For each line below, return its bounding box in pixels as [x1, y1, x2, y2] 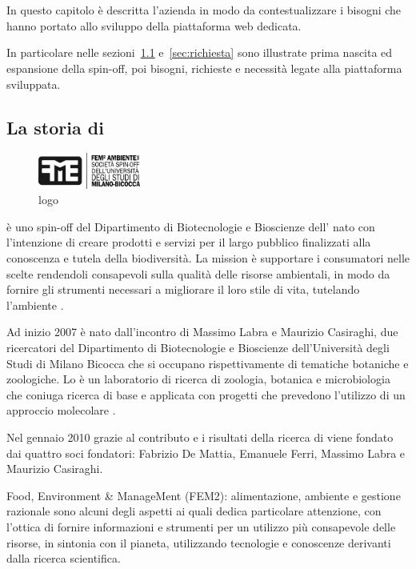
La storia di [6, 114, 104, 139]
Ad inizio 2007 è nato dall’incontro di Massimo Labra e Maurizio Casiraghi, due [6, 323, 398, 340]
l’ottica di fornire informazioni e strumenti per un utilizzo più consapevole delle [6, 518, 396, 535]
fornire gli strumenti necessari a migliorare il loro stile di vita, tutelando [6, 281, 360, 298]
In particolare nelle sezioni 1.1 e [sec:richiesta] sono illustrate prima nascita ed [6, 44, 393, 61]
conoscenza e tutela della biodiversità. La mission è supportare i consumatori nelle [6, 250, 410, 266]
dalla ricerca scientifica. [6, 550, 121, 567]
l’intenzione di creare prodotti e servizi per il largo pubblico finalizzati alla [6, 234, 371, 250]
